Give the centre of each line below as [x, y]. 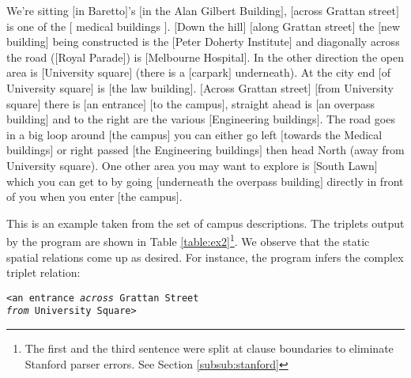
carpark [210, 72]
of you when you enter [60, 197]
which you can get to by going [79, 181]
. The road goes [357, 119]
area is [22, 72]
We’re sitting [38, 10]
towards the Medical [333, 134]
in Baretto [100, 10]
